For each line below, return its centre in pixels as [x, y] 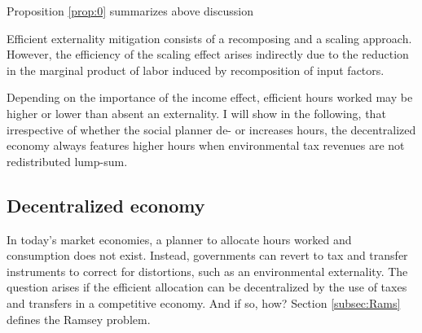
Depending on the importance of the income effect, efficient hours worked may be [210, 97]
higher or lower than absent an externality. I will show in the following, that [196, 113]
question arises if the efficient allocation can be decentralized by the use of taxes [207, 287]
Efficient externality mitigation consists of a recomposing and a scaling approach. [209, 38]
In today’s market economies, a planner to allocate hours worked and [179, 239]
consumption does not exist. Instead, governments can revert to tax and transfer [207, 255]
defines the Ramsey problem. [79, 319]
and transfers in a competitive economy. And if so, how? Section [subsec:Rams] [204, 302]
